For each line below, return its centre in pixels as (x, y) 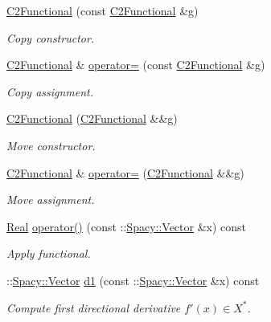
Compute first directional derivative (94, 307)
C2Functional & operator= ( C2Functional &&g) (125, 172)
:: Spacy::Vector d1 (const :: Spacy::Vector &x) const (133, 280)
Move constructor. (51, 145)
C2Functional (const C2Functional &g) (103, 10)
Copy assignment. (50, 91)
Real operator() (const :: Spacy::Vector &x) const (127, 226)
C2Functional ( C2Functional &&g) (92, 118)
